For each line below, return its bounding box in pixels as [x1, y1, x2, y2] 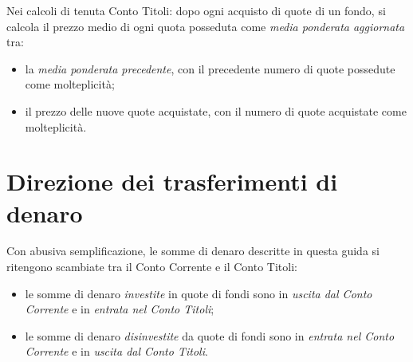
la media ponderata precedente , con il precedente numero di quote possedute [25, 60, 395, 77]
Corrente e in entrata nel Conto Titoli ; [25, 301, 214, 317]
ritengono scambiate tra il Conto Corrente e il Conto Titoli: [6, 258, 297, 275]
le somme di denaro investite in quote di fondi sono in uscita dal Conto [25, 285, 372, 301]
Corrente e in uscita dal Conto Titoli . [25, 343, 208, 360]
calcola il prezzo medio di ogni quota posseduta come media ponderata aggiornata [6, 18, 405, 34]
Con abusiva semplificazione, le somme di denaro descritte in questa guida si [6, 242, 380, 259]
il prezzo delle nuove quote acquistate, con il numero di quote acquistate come [25, 102, 407, 119]
